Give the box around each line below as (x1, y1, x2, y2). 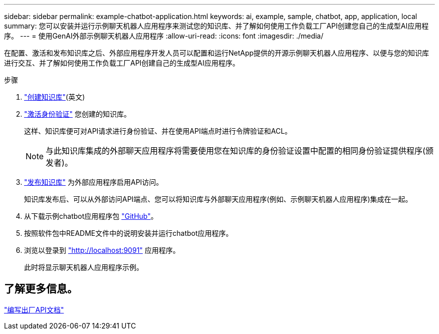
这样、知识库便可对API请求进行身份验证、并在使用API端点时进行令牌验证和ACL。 (24, 127, 292, 135)
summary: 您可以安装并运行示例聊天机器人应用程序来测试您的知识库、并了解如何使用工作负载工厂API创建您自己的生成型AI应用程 (4, 22, 429, 30)
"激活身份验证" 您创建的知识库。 (24, 110, 131, 118)
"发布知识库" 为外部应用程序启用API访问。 (24, 178, 163, 186)
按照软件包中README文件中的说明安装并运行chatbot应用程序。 (24, 229, 233, 237)
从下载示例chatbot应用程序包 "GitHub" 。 (24, 212, 158, 220)
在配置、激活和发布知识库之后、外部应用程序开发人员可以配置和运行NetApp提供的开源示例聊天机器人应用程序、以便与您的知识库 (4, 49, 429, 57)
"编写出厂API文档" (4, 305, 64, 314)
